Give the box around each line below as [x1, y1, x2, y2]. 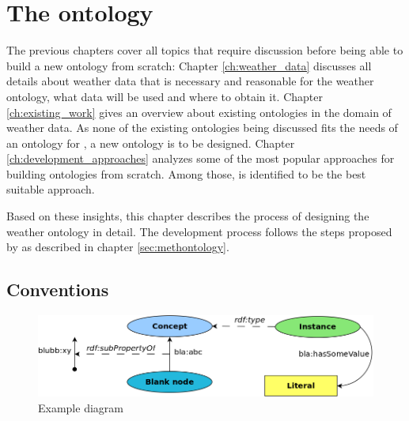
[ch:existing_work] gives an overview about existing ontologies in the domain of [6, 103, 392, 120]
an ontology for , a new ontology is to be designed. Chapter [6, 134, 295, 151]
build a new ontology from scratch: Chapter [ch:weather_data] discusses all [6, 57, 372, 73]
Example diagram [38, 399, 123, 415]
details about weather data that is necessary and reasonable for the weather [6, 73, 374, 89]
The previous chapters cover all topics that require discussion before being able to [6, 42, 403, 58]
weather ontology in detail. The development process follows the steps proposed [6, 223, 392, 239]
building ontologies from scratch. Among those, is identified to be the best [6, 165, 366, 182]
